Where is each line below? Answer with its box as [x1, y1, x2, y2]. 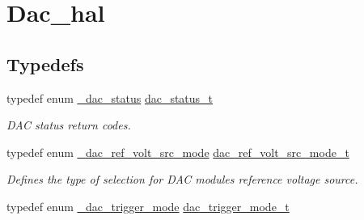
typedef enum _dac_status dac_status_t [6, 89, 214, 106]
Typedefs [6, 51, 84, 76]
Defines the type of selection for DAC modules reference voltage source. [6, 171, 358, 188]
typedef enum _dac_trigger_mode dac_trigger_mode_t [6, 197, 290, 214]
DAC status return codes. [6, 116, 131, 133]
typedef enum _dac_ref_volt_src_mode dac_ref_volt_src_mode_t [6, 143, 349, 160]
